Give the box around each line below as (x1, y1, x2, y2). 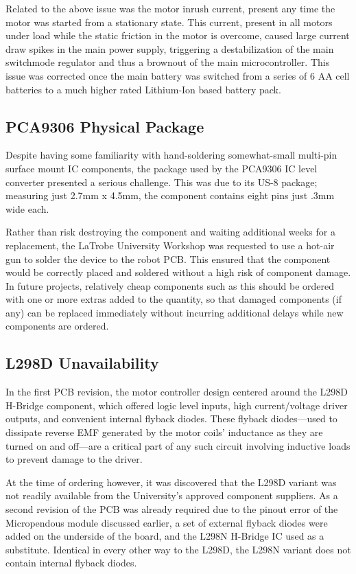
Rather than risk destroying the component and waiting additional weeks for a (5, 225, 335, 239)
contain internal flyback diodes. (5, 555, 137, 570)
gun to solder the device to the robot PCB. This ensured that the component (5, 251, 331, 266)
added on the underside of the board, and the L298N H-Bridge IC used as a (5, 529, 324, 543)
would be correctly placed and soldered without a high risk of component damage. (5, 265, 351, 279)
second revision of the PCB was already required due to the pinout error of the (5, 502, 338, 516)
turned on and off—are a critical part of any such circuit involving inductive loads (5, 438, 351, 452)
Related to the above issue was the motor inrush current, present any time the (5, 1, 335, 15)
